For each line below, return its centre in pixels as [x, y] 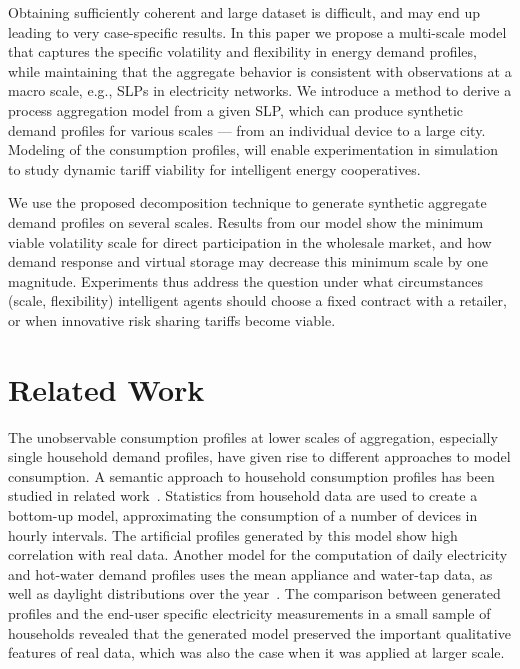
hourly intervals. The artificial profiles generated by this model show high [233, 534]
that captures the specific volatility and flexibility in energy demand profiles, [242, 51]
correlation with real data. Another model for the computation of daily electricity [258, 554]
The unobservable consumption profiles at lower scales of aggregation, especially [253, 436]
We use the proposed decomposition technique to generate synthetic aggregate [247, 202]
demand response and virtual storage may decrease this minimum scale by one [248, 261]
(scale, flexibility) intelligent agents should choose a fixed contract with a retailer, [257, 300]
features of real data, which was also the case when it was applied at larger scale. [256, 652]
